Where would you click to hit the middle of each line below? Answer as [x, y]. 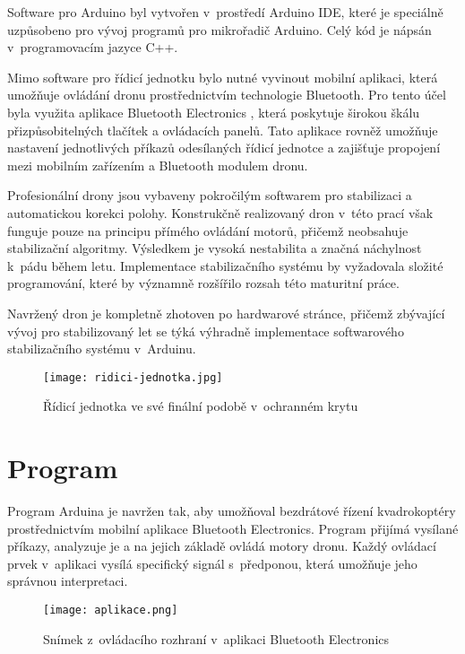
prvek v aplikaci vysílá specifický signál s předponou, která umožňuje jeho [212, 563]
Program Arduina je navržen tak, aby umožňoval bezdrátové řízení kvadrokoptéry [232, 511]
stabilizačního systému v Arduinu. [102, 349]
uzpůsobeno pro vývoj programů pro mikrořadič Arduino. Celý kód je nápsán [220, 29]
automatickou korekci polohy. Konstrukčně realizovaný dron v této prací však [220, 212]
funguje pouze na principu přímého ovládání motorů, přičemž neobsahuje [208, 230]
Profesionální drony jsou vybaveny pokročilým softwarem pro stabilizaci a [210, 195]
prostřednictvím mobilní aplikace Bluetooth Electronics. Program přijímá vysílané [233, 528]
